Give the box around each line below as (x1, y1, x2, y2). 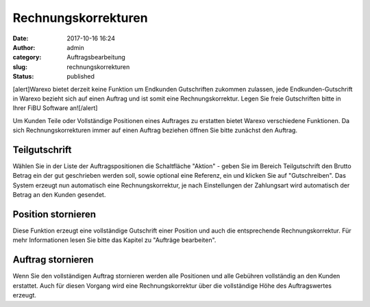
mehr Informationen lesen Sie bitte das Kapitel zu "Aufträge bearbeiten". (12, 236, 217, 244)
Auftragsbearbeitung (66, 53, 126, 62)
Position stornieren (12, 209, 96, 220)
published (66, 72, 95, 81)
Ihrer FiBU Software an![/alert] (12, 104, 98, 112)
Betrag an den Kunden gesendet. (12, 191, 106, 199)
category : (12, 53, 42, 62)
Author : (12, 43, 36, 51)
